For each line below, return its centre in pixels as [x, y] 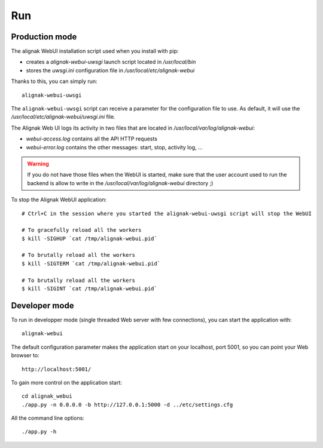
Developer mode [42, 306]
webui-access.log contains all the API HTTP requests [92, 139]
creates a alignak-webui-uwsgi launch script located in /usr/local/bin [111, 62]
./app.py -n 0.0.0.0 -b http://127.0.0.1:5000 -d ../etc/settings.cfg [127, 404]
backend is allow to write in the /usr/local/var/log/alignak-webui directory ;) [120, 183]
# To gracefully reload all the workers [82, 230]
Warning [38, 164]
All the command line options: [48, 418]
